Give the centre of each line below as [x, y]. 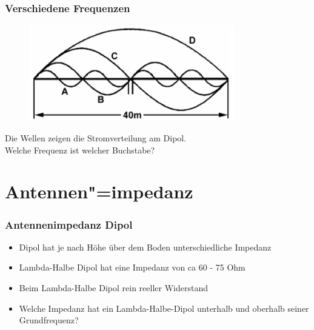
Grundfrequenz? [49, 320]
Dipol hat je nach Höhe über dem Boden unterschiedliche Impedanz [145, 247]
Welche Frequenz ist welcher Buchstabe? [80, 150]
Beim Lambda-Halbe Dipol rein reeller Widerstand [113, 288]
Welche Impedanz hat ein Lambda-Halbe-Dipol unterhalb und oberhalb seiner [164, 308]
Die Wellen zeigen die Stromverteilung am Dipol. [96, 138]
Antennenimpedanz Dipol [69, 224]
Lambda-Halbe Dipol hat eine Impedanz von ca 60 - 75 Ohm [132, 267]
